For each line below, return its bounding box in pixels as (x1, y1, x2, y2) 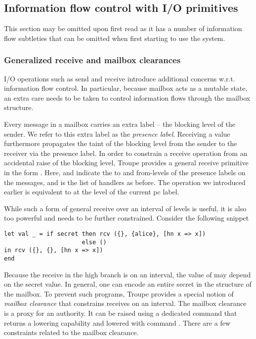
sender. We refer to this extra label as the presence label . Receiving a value (4, 128, 230, 139)
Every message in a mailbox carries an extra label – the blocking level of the (4, 118, 235, 129)
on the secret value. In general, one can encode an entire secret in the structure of (4, 279, 252, 289)
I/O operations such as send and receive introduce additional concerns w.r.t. (4, 73, 235, 83)
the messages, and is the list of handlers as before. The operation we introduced (4, 177, 246, 187)
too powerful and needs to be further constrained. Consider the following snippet (4, 213, 249, 223)
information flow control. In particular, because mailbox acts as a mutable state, (4, 83, 248, 93)
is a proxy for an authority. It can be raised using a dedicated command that (4, 307, 237, 318)
